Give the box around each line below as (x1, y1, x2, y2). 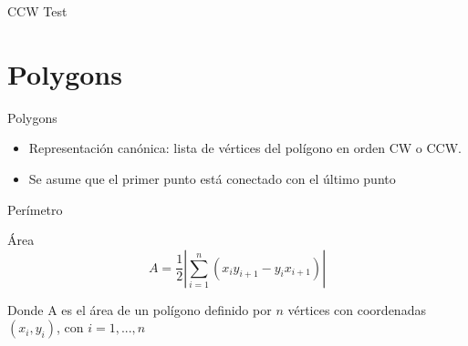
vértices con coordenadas (287, 300, 426, 319)
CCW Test (7, 2, 68, 20)
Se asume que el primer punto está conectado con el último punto (28, 168, 396, 188)
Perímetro (7, 199, 63, 219)
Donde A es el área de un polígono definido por (7, 300, 272, 319)
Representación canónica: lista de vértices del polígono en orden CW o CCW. (28, 138, 462, 158)
